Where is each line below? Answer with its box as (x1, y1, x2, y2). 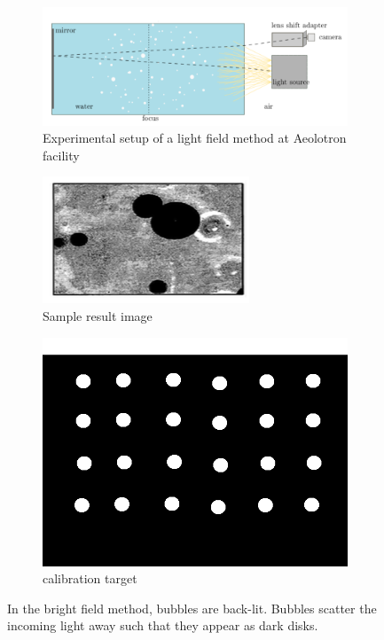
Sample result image (43, 306, 153, 324)
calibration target (43, 569, 137, 588)
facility (43, 145, 80, 164)
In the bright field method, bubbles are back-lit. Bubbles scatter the (7, 598, 377, 617)
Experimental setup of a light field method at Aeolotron (43, 129, 347, 147)
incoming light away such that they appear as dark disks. (7, 616, 318, 635)
